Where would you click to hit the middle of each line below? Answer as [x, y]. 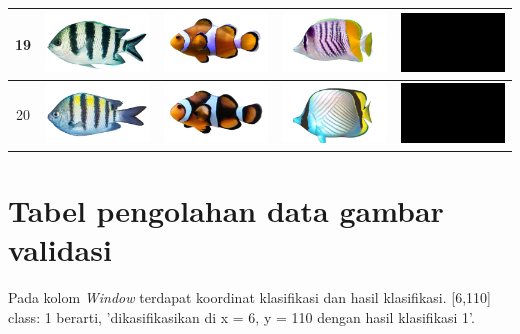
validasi [60, 249]
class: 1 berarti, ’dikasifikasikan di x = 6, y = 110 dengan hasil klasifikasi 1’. [241, 316]
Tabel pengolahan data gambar [226, 210]
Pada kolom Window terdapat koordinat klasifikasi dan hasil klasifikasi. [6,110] [249, 297]
